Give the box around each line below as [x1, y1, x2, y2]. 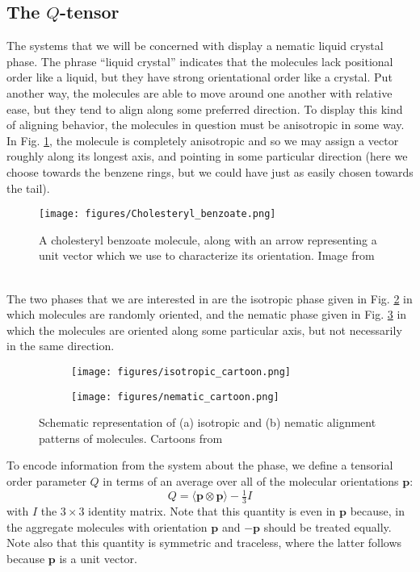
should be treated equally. [263, 518, 392, 535]
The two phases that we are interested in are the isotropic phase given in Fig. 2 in [6, 290, 413, 307]
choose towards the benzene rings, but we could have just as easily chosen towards [6, 163, 414, 180]
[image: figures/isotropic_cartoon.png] [71, 365, 292, 378]
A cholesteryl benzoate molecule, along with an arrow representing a [39, 231, 377, 248]
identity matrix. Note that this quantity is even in [88, 502, 336, 519]
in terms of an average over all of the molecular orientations [103, 473, 399, 490]
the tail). [6, 179, 50, 196]
